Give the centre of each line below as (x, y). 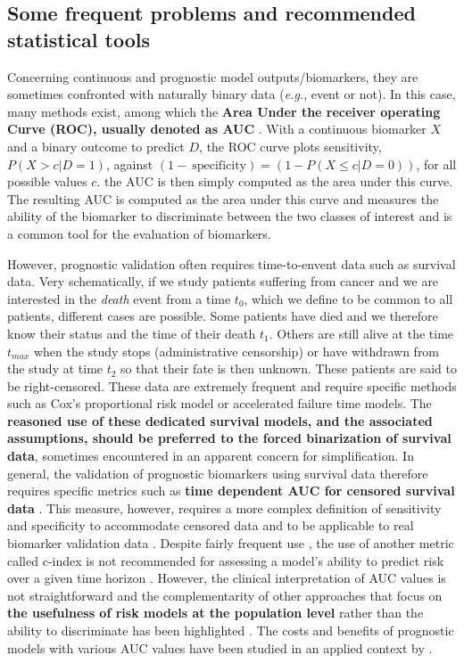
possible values (47, 181)
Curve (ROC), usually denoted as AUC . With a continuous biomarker (217, 129)
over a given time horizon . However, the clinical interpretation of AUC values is (227, 578)
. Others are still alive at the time (361, 333)
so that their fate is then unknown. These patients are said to (289, 368)
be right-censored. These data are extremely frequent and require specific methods (232, 385)
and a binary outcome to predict (96, 146)
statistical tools (79, 39)
